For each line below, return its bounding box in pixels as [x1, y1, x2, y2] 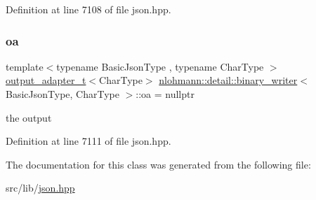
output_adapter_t [6, 73, 86, 87]
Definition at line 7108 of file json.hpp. [6, 2, 171, 16]
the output [6, 110, 52, 124]
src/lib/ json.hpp [6, 180, 75, 195]
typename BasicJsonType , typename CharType [56, 59, 264, 73]
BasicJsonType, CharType [6, 87, 119, 101]
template [6, 59, 44, 73]
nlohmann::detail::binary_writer [159, 73, 298, 87]
